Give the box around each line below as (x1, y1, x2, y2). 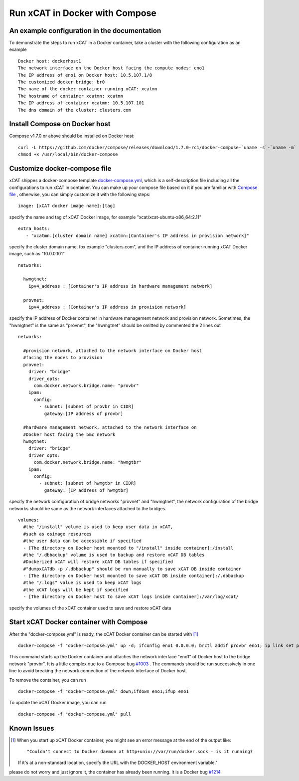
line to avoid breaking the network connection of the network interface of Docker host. (9, 668, 187, 674)
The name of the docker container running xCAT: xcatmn (18, 86, 157, 92)
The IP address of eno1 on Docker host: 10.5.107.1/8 (18, 72, 152, 78)
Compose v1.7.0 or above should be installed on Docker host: (9, 133, 135, 139)
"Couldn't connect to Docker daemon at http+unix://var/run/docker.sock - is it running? (26, 749, 253, 754)
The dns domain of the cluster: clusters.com (18, 107, 132, 113)
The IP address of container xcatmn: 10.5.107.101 (18, 100, 145, 106)
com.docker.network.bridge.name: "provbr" (33, 383, 139, 389)
